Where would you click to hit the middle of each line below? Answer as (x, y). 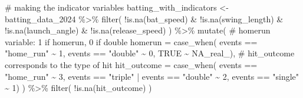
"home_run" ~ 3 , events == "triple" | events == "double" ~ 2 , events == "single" (152, 76)
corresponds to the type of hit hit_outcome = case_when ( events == (131, 64)
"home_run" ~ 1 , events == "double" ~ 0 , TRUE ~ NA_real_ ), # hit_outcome (150, 53)
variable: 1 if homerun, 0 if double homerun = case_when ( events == (131, 41)
